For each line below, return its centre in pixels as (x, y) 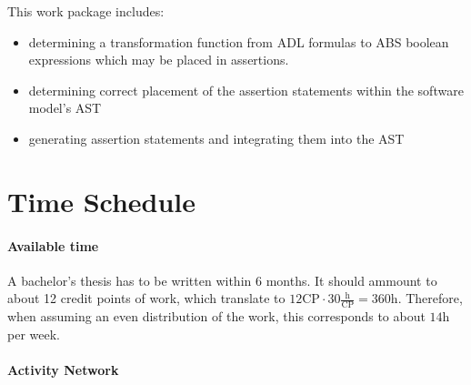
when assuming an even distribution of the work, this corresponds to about (216, 316)
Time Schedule (102, 201)
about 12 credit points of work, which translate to (146, 298)
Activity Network (63, 369)
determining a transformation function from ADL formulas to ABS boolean (239, 41)
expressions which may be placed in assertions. (159, 60)
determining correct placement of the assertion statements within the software (246, 90)
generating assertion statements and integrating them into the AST (216, 138)
